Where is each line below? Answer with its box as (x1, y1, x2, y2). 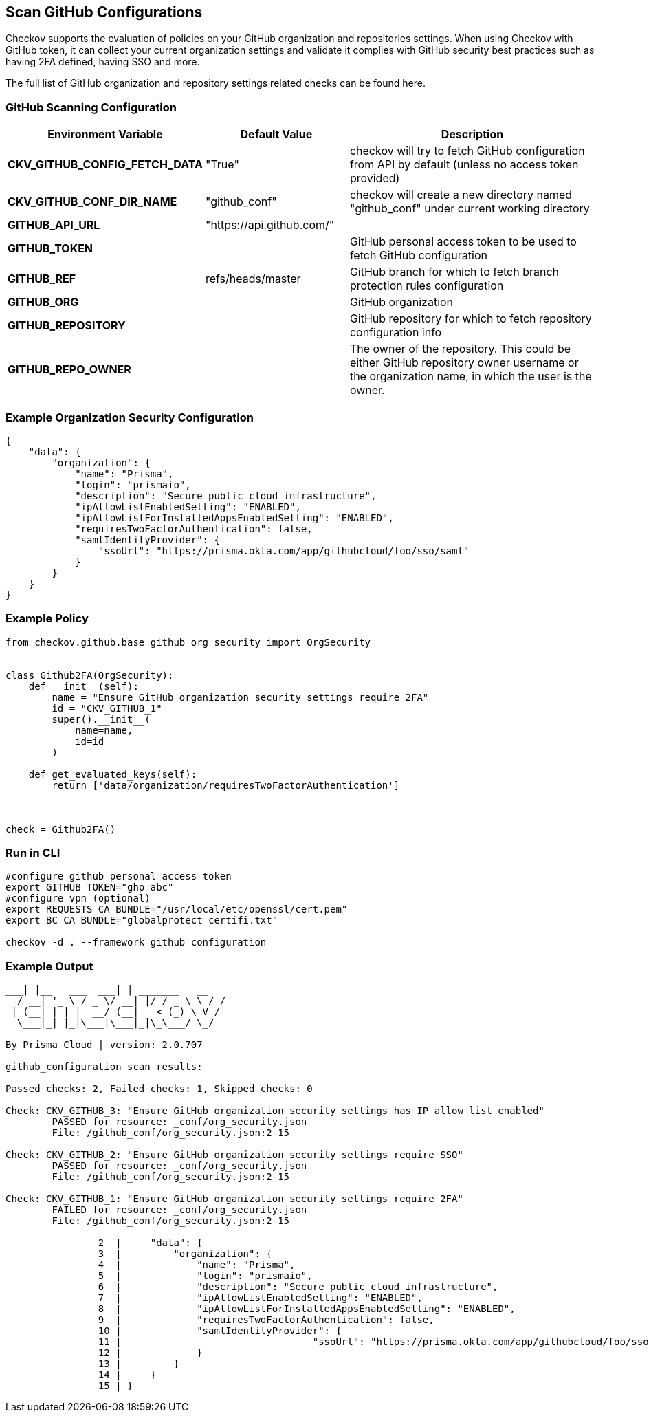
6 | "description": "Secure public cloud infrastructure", (98, 1281, 498, 1293)
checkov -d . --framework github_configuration (5, 937, 267, 948)
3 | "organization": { (98, 1248, 272, 1260)
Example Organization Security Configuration (5, 410, 254, 424)
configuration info (349, 325, 442, 340)
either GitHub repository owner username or (349, 356, 579, 370)
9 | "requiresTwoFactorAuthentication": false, (98, 1314, 434, 1326)
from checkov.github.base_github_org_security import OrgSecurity (5, 636, 371, 648)
